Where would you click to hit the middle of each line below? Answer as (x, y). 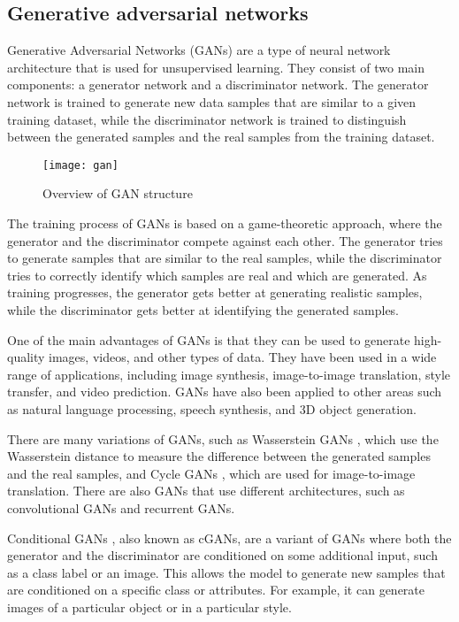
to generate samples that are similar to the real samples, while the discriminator (225, 258)
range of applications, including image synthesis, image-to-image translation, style (229, 374)
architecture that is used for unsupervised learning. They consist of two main (216, 67)
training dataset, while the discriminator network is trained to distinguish (207, 119)
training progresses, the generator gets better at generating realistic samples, (215, 292)
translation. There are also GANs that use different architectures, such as (206, 491)
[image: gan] (80, 165)
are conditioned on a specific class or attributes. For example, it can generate (216, 590)
